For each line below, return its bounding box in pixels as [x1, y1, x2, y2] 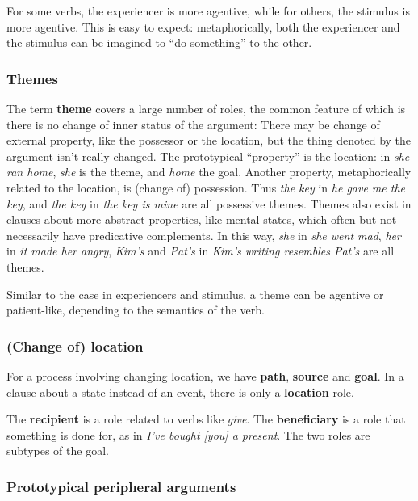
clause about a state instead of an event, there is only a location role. [6, 383, 354, 400]
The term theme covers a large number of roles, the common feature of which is [6, 100, 406, 116]
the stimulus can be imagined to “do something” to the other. [6, 34, 312, 51]
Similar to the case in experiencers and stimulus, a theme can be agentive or [6, 285, 384, 302]
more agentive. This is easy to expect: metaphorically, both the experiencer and [6, 18, 400, 35]
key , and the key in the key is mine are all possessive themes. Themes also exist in [6, 195, 412, 212]
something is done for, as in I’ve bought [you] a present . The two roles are [6, 426, 370, 443]
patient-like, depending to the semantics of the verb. [6, 301, 265, 318]
